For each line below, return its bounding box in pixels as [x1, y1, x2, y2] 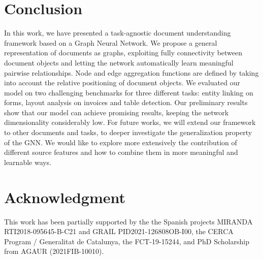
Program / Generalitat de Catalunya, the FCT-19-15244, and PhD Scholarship [4, 236, 249, 246]
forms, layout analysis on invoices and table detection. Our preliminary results [4, 97, 248, 108]
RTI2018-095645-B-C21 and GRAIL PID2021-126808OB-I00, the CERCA [4, 226, 234, 237]
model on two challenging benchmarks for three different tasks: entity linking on [4, 87, 253, 97]
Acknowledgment [4, 186, 125, 207]
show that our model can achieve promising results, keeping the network [4, 107, 229, 117]
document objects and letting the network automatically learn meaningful [4, 57, 234, 68]
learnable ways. [4, 156, 52, 167]
